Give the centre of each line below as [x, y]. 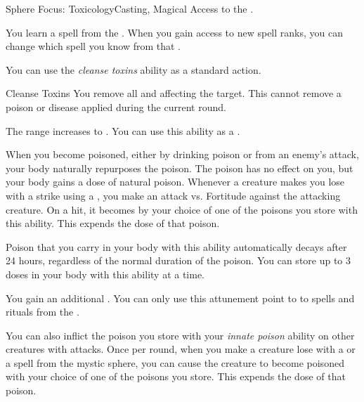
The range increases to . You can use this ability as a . [123, 130]
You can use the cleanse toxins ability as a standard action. [134, 69]
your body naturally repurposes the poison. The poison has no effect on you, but [180, 168]
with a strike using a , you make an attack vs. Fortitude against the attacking [173, 195]
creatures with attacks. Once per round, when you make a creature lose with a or [181, 349]
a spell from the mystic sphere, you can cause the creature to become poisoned [175, 362]
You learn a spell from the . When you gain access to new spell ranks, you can [174, 32]
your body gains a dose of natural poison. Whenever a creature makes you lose [175, 182]
